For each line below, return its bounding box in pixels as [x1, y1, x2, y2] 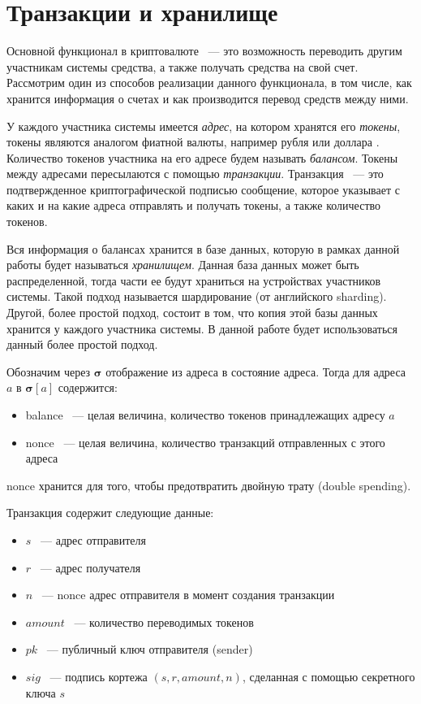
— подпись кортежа [49, 667, 148, 684]
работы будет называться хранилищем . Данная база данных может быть [6, 256, 359, 273]
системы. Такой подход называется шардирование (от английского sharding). [6, 288, 387, 305]
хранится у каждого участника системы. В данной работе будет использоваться [6, 319, 397, 337]
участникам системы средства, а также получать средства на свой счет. [6, 58, 359, 75]
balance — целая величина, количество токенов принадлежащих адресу [25, 406, 385, 423]
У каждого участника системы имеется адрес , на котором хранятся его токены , [6, 117, 401, 134]
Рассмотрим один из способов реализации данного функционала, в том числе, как [6, 74, 412, 91]
